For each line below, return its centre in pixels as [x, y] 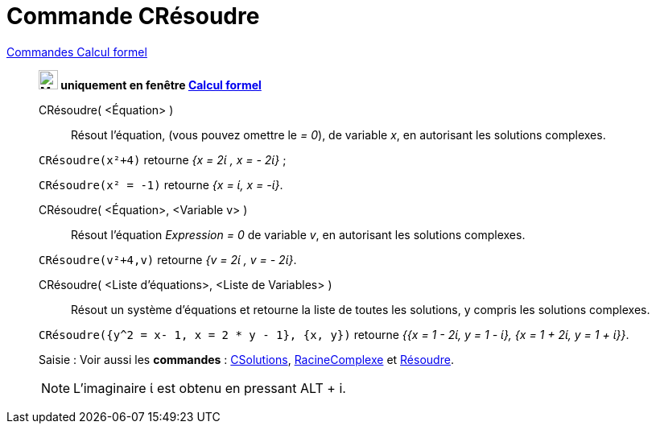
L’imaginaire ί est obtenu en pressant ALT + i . [210, 388]
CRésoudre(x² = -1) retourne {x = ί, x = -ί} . [161, 184]
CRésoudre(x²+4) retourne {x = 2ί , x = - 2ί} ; [163, 159]
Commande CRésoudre [133, 16]
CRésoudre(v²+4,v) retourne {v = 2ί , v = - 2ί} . [168, 259]
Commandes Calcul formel [77, 52]
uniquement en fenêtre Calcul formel [161, 85]
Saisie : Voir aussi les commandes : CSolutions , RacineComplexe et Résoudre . [246, 359]
